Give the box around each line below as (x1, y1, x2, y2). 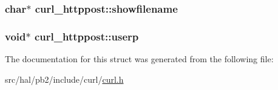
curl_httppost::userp (34, 28, 139, 43)
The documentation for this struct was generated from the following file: (5, 53, 274, 65)
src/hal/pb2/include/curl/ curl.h (5, 72, 124, 85)
